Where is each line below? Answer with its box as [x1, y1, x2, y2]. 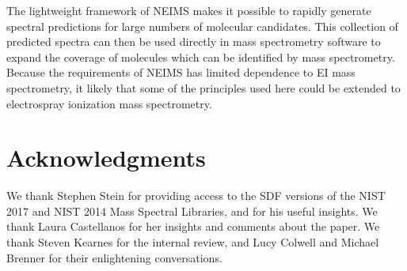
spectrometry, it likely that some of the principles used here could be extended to [6, 79, 401, 96]
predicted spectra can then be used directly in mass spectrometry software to [6, 33, 381, 50]
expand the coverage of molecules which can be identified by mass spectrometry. [6, 48, 395, 65]
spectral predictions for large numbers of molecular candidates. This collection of [6, 17, 398, 34]
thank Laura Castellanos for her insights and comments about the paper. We [6, 218, 380, 235]
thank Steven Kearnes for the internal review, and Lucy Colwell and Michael [6, 234, 379, 250]
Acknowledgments [6, 141, 206, 174]
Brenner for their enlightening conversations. [6, 249, 223, 265]
